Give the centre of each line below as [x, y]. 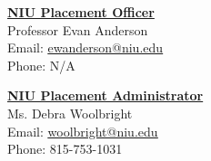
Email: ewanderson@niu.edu [85, 47]
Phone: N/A [41, 65]
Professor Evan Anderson [78, 29]
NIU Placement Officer [81, 12]
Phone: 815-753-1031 [65, 149]
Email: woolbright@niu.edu [83, 131]
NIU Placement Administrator [105, 95]
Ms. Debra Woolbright [70, 113]
